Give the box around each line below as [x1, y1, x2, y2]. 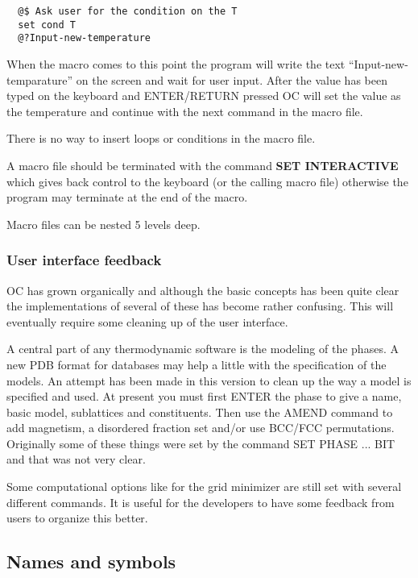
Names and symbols [6, 549, 176, 574]
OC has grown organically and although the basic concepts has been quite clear [6, 281, 399, 298]
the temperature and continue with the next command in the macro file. [6, 102, 363, 119]
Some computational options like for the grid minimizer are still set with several [6, 478, 402, 495]
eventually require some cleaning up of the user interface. [6, 313, 288, 330]
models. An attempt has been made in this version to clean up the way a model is [6, 372, 412, 389]
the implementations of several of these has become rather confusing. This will [6, 297, 394, 314]
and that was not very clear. [6, 451, 146, 468]
